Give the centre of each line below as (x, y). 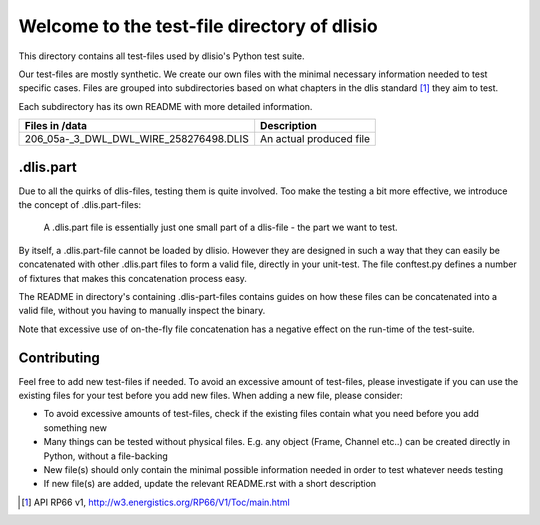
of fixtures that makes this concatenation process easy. (132, 278)
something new (75, 427)
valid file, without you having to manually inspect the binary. (142, 311)
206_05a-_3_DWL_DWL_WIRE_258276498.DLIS (136, 139)
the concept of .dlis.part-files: (80, 205)
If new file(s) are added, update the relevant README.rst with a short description (210, 484)
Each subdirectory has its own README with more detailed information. (165, 106)
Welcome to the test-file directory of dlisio (198, 26)
